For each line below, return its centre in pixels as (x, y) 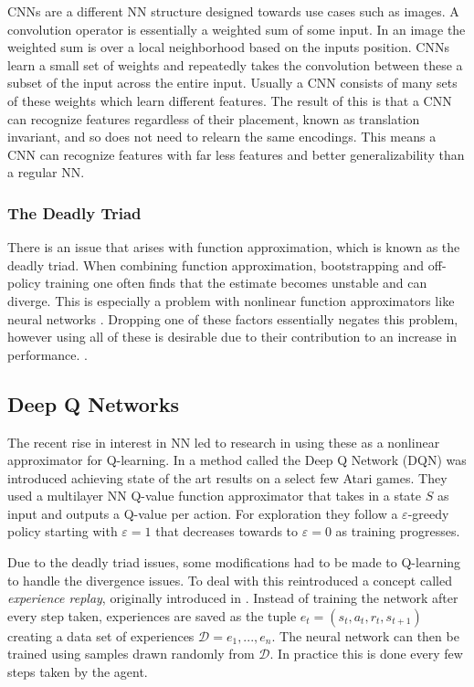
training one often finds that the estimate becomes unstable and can (236, 283)
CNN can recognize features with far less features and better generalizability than (236, 154)
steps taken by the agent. (78, 672)
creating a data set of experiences (101, 635)
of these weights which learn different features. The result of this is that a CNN (230, 100)
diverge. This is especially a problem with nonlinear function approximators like (231, 300)
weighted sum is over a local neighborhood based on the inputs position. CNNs (228, 47)
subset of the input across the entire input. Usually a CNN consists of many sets (232, 83)
